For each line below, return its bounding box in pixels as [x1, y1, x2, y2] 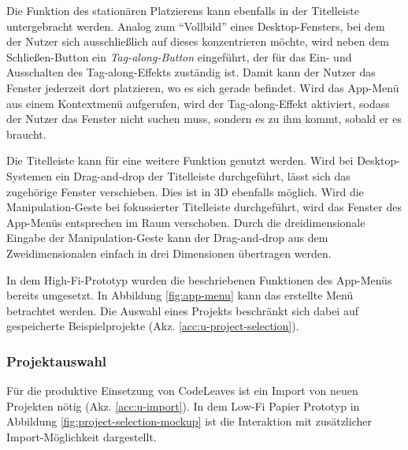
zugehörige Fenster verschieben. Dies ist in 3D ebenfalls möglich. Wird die [6, 183, 364, 199]
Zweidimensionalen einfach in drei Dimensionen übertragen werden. [6, 244, 332, 261]
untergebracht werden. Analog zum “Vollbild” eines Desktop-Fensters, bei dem [6, 17, 385, 34]
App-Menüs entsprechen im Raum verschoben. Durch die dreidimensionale [6, 214, 365, 230]
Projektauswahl [6, 351, 107, 370]
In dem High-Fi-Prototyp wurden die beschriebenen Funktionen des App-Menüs [6, 271, 392, 288]
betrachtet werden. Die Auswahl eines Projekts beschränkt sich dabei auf [6, 302, 358, 318]
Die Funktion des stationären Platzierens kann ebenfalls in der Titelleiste [6, 2, 359, 18]
